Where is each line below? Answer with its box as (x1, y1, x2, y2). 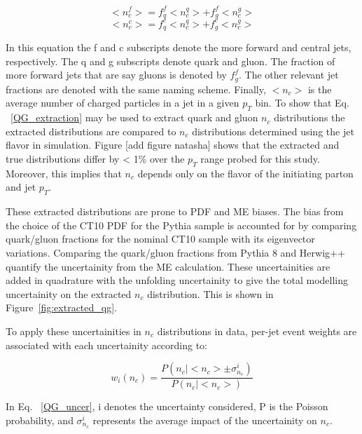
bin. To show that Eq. (255, 95, 349, 110)
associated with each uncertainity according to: (6, 337, 208, 352)
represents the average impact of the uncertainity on (92, 412, 317, 427)
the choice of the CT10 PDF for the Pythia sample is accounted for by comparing (6, 217, 357, 232)
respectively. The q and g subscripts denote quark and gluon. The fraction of (6, 53, 335, 68)
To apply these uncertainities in (6, 323, 141, 338)
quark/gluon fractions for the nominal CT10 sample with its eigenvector (6, 231, 315, 246)
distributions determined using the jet (192, 123, 354, 138)
